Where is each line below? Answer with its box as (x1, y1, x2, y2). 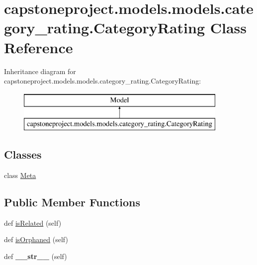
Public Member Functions (4, 194, 140, 210)
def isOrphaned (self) (4, 234, 68, 245)
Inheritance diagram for (4, 66, 76, 76)
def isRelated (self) (4, 217, 62, 228)
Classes (4, 147, 42, 162)
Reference (4, 37, 73, 57)
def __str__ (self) (4, 251, 67, 262)
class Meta (4, 170, 36, 180)
